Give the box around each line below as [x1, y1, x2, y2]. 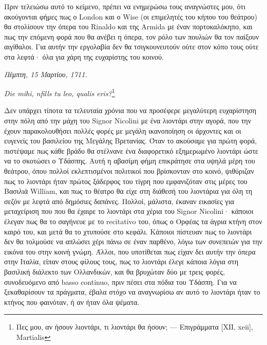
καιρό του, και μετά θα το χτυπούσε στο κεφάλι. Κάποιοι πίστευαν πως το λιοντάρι [4, 226, 252, 237]
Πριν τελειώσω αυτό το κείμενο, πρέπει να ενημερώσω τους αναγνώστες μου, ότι [4, 1, 245, 11]
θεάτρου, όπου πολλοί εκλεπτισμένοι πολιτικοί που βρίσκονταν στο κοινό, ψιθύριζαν [4, 165, 254, 176]
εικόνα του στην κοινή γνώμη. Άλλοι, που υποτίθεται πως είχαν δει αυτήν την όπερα [4, 246, 256, 257]
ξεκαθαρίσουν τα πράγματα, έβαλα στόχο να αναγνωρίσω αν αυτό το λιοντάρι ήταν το [4, 286, 260, 297]
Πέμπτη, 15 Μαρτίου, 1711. [4, 68, 87, 79]
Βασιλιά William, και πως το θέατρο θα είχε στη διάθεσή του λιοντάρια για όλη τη [4, 186, 253, 196]
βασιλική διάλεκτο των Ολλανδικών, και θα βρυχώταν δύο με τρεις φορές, [4, 266, 225, 277]
